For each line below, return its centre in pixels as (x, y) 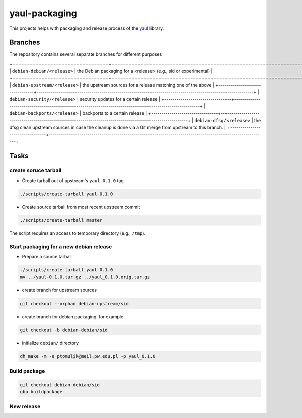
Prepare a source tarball (47, 257)
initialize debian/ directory (50, 343)
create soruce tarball (35, 170)
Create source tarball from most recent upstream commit (81, 207)
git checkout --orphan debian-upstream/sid (74, 303)
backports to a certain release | (115, 113)
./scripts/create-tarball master (61, 220)
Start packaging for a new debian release (61, 246)
